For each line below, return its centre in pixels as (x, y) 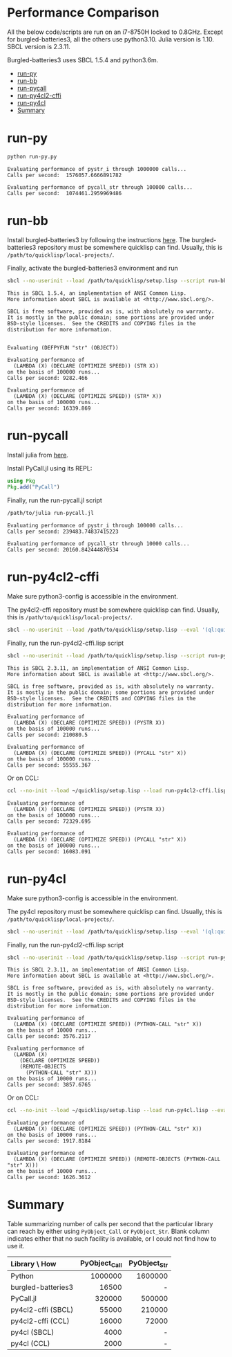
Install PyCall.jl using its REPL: (50, 468)
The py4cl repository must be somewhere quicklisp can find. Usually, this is (115, 911)
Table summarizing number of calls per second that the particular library (110, 1224)
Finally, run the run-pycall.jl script (55, 500)
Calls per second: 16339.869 (49, 408)
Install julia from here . (38, 455)
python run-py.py (32, 156)
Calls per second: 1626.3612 (49, 1178)
